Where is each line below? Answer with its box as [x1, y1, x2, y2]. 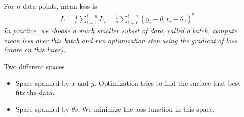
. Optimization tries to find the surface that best [94, 77, 241, 88]
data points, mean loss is [23, 1, 97, 11]
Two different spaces [4, 61, 65, 71]
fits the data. [15, 87, 54, 97]
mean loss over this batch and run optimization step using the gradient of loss [4, 35, 237, 45]
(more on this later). [4, 45, 66, 55]
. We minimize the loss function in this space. [78, 103, 215, 114]
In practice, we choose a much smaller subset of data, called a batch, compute [4, 25, 237, 36]
